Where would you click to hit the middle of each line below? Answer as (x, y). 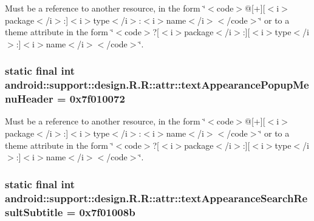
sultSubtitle (34, 212)
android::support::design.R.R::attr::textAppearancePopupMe (157, 85)
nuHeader (29, 99)
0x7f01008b (107, 212)
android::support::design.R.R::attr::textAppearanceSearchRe (156, 198)
